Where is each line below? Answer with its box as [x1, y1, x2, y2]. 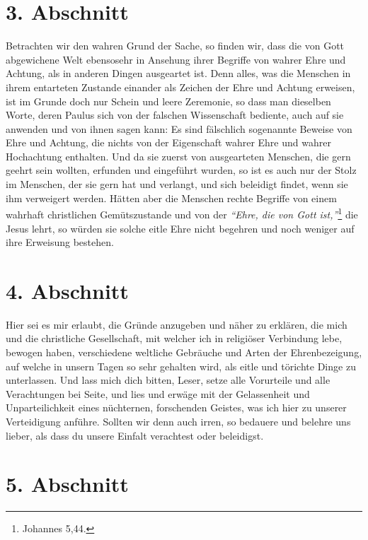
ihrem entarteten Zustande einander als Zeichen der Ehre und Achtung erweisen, [6, 79, 355, 94]
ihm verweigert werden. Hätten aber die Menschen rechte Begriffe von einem [6, 190, 337, 205]
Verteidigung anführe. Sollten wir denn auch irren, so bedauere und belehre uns [6, 413, 351, 428]
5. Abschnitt [6, 469, 129, 498]
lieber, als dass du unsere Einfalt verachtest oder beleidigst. [6, 428, 264, 442]
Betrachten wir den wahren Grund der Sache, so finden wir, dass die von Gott [6, 38, 345, 53]
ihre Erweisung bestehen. [6, 235, 114, 250]
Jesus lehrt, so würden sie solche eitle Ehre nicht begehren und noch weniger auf [6, 221, 355, 235]
